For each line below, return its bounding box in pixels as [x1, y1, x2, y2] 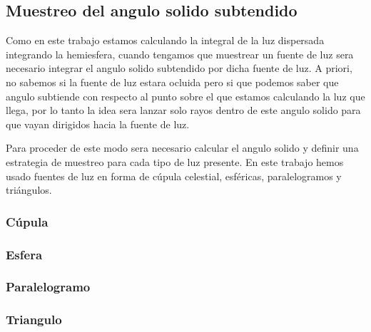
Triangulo [6, 311, 62, 328]
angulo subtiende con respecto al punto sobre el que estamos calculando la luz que [6, 88, 365, 103]
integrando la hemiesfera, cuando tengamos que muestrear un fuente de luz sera [6, 46, 354, 61]
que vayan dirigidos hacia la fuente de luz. [6, 116, 190, 131]
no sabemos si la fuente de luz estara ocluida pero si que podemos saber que [6, 74, 339, 89]
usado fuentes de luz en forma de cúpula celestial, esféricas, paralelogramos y [6, 168, 342, 183]
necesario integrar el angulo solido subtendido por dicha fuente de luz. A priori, [6, 61, 352, 76]
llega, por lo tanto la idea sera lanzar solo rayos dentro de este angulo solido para [6, 103, 361, 118]
